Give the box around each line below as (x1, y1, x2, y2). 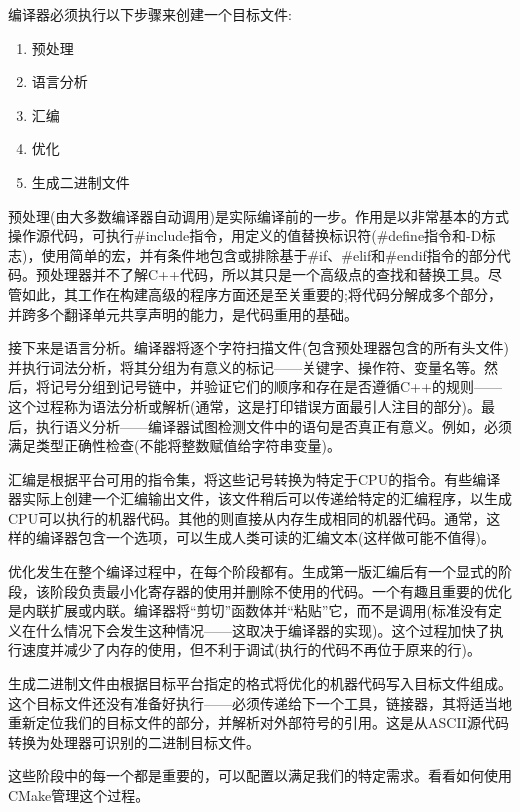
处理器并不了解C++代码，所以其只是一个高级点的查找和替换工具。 (49, 264, 488, 285)
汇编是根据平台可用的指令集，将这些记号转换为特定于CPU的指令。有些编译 (8, 468, 501, 489)
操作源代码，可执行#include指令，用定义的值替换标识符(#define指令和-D (8, 225, 482, 246)
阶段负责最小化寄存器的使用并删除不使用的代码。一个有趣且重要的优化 (49, 580, 512, 601)
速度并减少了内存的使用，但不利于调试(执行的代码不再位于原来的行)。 (21, 639, 481, 660)
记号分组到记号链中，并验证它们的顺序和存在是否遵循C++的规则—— (49, 376, 502, 397)
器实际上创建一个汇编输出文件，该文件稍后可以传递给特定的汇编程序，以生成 (8, 488, 512, 509)
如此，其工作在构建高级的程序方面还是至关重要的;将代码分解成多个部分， (21, 283, 502, 304)
